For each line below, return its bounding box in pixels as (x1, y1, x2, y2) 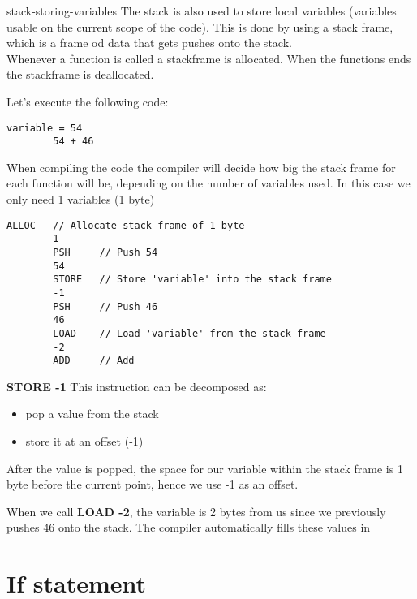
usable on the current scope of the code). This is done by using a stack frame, (6, 18, 393, 35)
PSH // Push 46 (53, 300, 158, 312)
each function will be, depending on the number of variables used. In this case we (6, 175, 411, 192)
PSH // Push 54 (53, 246, 158, 258)
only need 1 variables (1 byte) (6, 191, 155, 208)
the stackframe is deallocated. (6, 66, 154, 83)
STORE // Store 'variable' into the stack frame (53, 274, 332, 286)
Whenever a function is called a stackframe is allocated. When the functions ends (6, 50, 411, 67)
